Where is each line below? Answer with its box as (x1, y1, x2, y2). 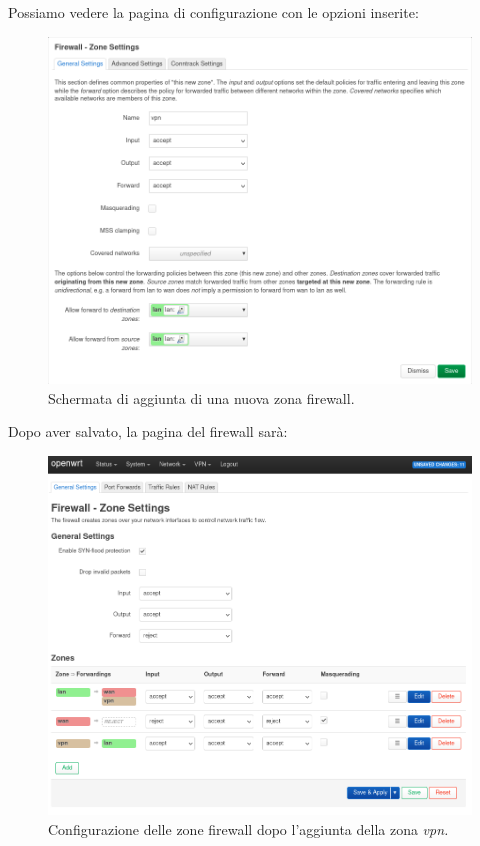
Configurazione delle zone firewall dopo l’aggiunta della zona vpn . (48, 818, 449, 839)
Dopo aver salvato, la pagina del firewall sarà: (8, 421, 288, 442)
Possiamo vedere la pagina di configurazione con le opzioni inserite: (8, 2, 419, 22)
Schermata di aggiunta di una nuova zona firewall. (48, 387, 355, 408)
